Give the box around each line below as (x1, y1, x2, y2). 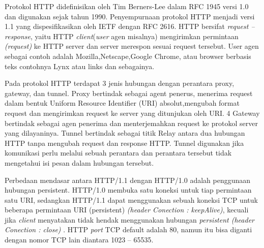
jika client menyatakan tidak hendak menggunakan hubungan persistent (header (5, 214, 254, 225)
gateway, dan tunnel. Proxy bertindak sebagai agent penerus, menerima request (5, 87, 253, 98)
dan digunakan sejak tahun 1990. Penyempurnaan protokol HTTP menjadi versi (5, 11, 255, 21)
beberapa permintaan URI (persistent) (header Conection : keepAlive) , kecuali (5, 204, 249, 215)
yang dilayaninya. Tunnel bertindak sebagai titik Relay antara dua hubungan (5, 128, 245, 138)
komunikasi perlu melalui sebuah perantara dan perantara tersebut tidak (5, 147, 232, 158)
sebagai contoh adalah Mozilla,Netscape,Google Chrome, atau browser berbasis (5, 50, 251, 61)
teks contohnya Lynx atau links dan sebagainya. (5, 60, 155, 71)
